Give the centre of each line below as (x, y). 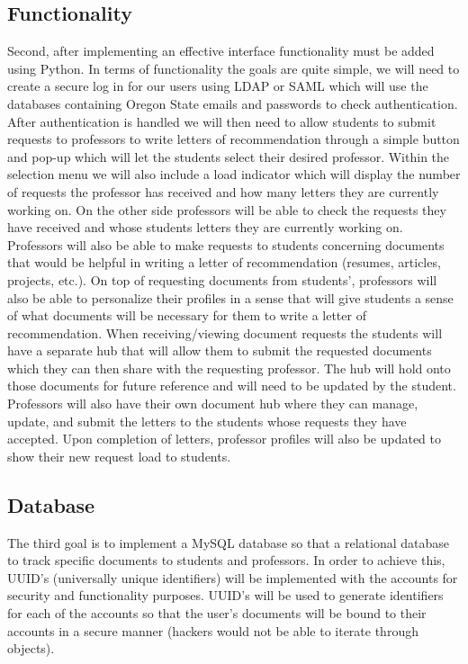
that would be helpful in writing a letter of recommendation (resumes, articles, (224, 262)
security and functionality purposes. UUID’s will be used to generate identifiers (225, 595)
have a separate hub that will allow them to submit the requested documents (220, 350)
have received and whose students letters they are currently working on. (205, 227)
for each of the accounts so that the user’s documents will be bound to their (217, 613)
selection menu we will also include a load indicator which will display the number (234, 174)
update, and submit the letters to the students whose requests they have (207, 421)
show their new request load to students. (119, 456)
